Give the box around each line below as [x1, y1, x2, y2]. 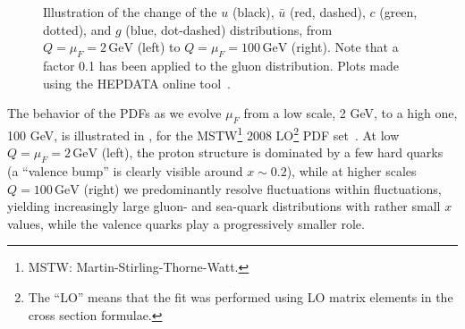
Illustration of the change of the [43, 3, 217, 21]
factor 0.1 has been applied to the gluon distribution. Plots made [43, 55, 399, 74]
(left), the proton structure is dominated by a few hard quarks [101, 143, 444, 162]
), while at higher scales [286, 162, 417, 181]
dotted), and [43, 20, 112, 38]
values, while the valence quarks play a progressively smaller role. [7, 214, 365, 232]
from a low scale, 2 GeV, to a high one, [243, 104, 458, 122]
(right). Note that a [291, 38, 399, 56]
